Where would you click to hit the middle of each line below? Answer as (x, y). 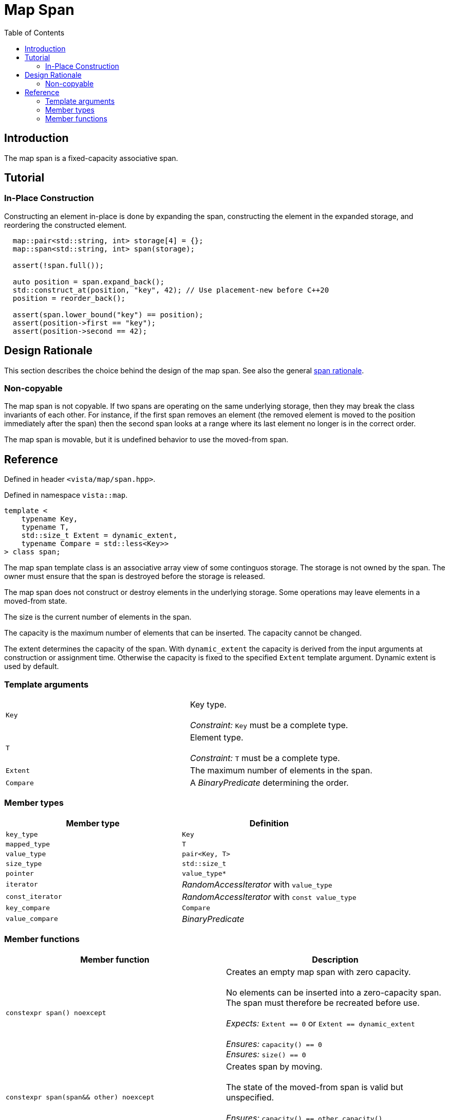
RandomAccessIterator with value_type (257, 884)
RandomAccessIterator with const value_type (269, 897)
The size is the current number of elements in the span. (98, 617)
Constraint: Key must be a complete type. (269, 725)
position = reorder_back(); (69, 298)
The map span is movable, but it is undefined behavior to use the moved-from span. (146, 440)
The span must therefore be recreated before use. (323, 1002)
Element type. (217, 737)
